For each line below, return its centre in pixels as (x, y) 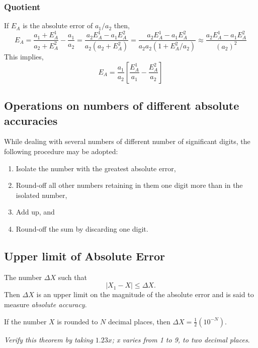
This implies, (24, 57)
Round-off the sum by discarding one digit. (82, 228)
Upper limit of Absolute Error (84, 256)
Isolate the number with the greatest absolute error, (96, 168)
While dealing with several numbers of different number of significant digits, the (127, 141)
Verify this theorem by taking (49, 339)
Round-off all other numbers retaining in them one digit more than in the (129, 185)
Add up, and (35, 212)
